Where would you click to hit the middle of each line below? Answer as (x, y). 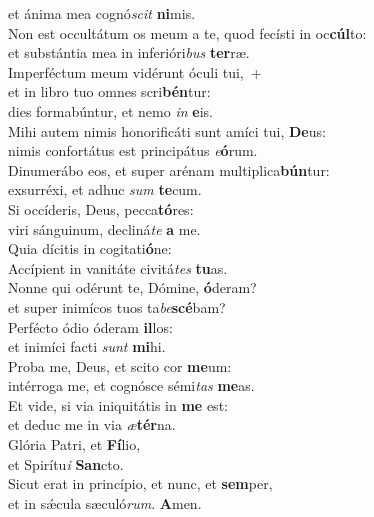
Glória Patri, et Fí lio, (74, 444)
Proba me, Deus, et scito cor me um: (120, 365)
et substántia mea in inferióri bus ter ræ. (129, 52)
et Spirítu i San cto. (66, 463)
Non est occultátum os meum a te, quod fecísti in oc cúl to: (187, 32)
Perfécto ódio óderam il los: (90, 326)
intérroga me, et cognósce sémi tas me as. (131, 385)
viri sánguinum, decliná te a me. (104, 228)
